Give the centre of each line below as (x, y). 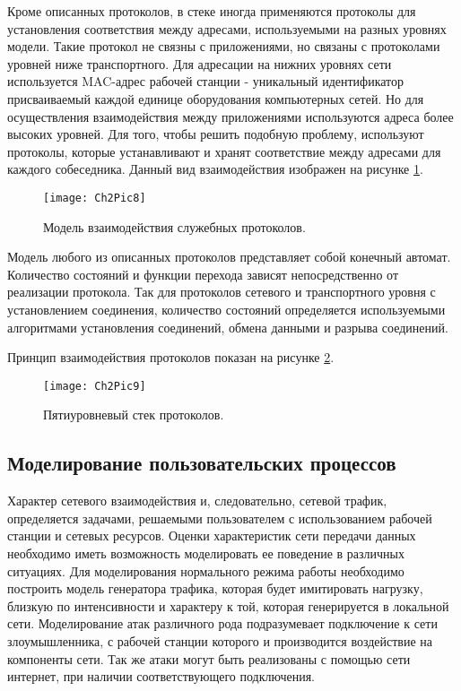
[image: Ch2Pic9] (95, 386)
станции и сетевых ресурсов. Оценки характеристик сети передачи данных (212, 536)
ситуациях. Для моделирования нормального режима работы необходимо (206, 570)
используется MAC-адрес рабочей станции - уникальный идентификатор (206, 81)
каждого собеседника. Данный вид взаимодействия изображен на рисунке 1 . (215, 169)
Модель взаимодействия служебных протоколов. (174, 226)
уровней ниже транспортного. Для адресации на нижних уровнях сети (200, 63)
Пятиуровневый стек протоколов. (134, 415)
